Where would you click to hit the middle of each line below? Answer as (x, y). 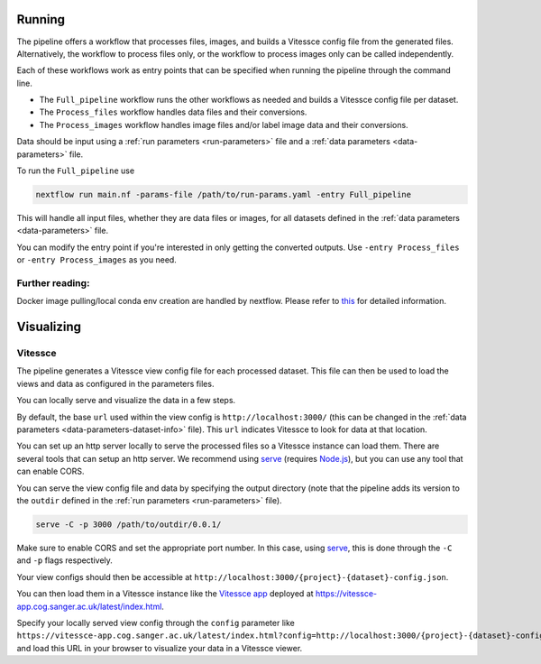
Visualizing (49, 327)
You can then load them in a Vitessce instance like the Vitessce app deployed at (165, 594)
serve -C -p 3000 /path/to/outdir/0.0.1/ (128, 524)
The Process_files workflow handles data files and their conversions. (173, 112)
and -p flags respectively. (64, 560)
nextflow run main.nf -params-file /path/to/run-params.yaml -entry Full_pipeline (224, 195)
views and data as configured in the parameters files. (115, 383)
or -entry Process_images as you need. (97, 260)
